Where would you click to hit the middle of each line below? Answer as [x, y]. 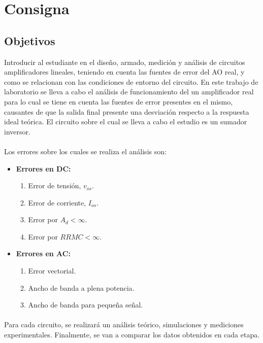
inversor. [17, 131]
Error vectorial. [52, 271]
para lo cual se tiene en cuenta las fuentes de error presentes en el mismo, [119, 101]
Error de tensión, [55, 185]
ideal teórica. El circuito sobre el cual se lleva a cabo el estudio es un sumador [126, 122]
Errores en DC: [43, 168]
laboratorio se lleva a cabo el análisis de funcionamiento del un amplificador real [129, 92]
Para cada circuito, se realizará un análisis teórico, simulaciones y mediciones [124, 324]
